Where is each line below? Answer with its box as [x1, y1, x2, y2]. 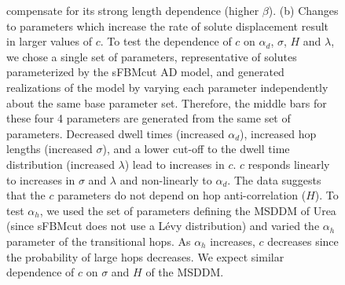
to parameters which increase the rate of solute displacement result [6, 17, 329, 34]
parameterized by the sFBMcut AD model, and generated [6, 64, 284, 80]
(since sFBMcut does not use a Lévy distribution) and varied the [6, 217, 320, 234]
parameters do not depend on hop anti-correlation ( [57, 187, 306, 203]
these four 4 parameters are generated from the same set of [6, 110, 291, 126]
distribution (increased [6, 155, 115, 172]
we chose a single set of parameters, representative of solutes [6, 48, 297, 64]
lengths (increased [6, 141, 93, 157]
